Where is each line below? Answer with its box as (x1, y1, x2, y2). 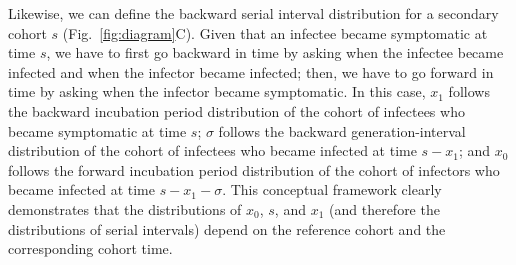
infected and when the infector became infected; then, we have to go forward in (8, 61, 494, 82)
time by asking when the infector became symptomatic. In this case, (8, 81, 426, 102)
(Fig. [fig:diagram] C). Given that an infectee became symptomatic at (62, 22, 488, 43)
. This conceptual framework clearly (222, 179, 442, 200)
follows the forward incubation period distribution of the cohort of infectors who (8, 159, 500, 180)
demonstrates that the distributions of (8, 198, 242, 219)
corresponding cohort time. (8, 238, 173, 259)
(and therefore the (329, 198, 440, 219)
